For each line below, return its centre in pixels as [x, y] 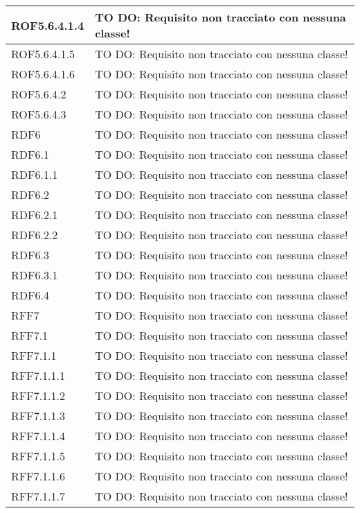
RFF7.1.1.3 [38, 416]
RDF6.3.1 [35, 275]
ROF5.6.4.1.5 [43, 54]
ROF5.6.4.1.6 [43, 74]
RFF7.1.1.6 [38, 476]
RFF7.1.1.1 [38, 375]
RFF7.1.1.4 [38, 436]
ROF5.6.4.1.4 [48, 25]
